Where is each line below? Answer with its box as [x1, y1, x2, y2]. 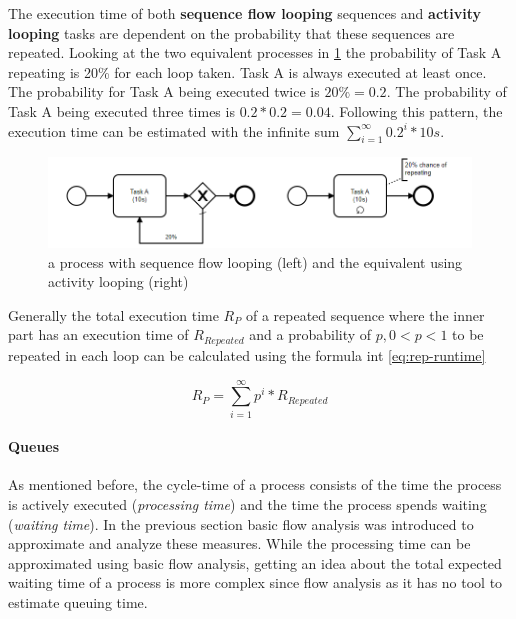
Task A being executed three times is [8, 100, 235, 121]
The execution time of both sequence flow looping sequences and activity [8, 3, 482, 23]
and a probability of [249, 324, 372, 345]
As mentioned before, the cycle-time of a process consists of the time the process [8, 474, 502, 495]
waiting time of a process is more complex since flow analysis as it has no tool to [8, 572, 503, 593]
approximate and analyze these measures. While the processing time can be [8, 533, 471, 554]
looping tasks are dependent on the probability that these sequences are [8, 22, 455, 43]
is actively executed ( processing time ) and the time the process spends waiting [8, 494, 487, 515]
